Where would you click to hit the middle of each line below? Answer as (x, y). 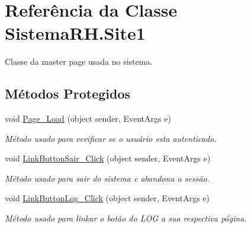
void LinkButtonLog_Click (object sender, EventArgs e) (107, 198)
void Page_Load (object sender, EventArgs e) (88, 118)
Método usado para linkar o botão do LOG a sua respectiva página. (126, 218)
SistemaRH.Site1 (75, 33)
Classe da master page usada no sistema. (79, 61)
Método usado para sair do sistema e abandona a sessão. (107, 178)
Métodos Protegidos (67, 94)
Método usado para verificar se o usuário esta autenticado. (111, 138)
